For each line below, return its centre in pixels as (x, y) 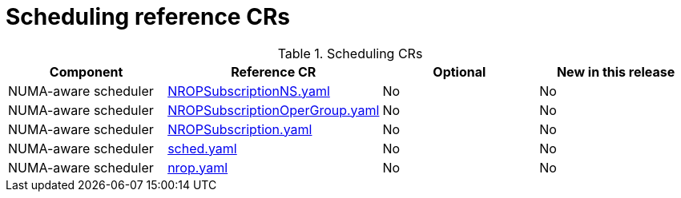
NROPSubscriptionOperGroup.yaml (274, 110)
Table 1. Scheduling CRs (350, 53)
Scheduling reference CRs (148, 17)
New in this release (616, 71)
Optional (459, 71)
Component (86, 71)
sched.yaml (202, 148)
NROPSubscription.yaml (240, 129)
